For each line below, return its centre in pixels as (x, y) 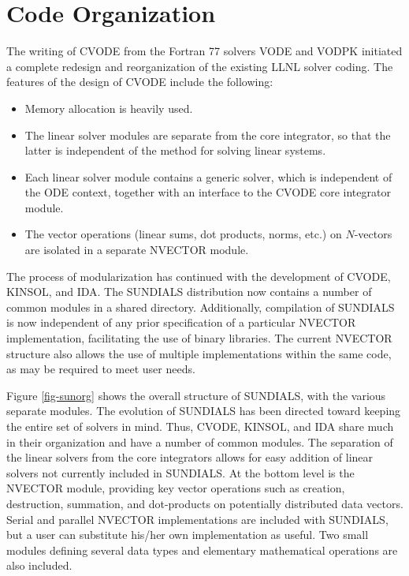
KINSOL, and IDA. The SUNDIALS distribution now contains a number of (189, 292)
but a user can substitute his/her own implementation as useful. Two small (188, 535)
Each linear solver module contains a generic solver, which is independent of (208, 176)
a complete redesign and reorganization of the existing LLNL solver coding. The (200, 66)
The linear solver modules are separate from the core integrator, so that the (208, 135)
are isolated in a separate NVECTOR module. (137, 250)
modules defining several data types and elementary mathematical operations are (202, 550)
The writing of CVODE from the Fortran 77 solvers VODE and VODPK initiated (204, 51)
